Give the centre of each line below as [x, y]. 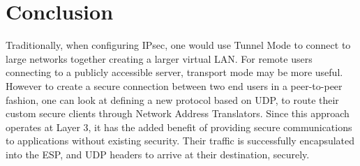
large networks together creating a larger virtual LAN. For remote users [159, 58]
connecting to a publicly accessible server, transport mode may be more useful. [174, 72]
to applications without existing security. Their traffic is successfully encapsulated [180, 141]
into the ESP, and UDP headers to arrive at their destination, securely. [158, 154]
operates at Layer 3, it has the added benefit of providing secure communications [179, 127]
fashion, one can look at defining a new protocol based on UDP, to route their [172, 99]
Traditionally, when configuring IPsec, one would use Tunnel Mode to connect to [178, 45]
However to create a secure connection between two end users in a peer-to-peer [174, 85]
